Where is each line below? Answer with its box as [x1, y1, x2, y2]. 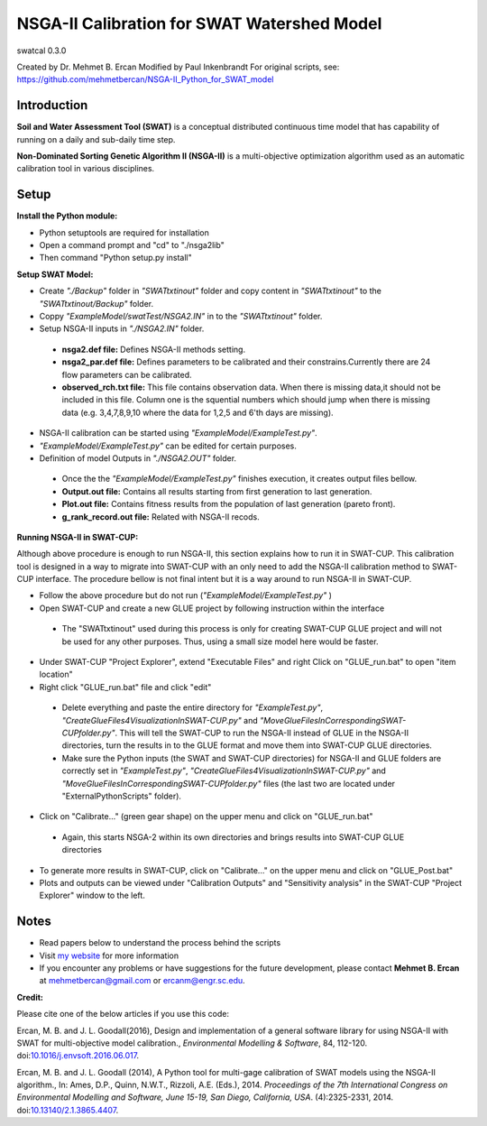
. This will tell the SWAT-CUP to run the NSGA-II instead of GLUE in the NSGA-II [114, 727, 409, 738]
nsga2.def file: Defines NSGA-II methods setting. [61, 344, 246, 355]
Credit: [16, 992, 44, 1002]
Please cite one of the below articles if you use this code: [16, 1009, 230, 1020]
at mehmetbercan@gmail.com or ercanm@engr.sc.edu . [39, 975, 245, 986]
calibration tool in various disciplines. [16, 163, 155, 174]
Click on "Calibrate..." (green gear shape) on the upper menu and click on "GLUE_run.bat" [39, 811, 373, 822]
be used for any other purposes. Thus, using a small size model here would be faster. [61, 636, 379, 647]
